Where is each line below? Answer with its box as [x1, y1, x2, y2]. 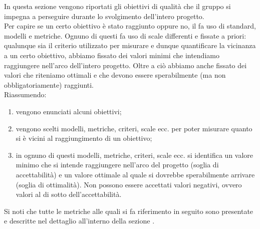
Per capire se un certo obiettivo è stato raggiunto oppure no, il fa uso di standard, [4, 21, 256, 31]
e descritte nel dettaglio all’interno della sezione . [4, 215, 155, 226]
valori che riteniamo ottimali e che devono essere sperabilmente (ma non [4, 70, 226, 80]
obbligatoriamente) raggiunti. [4, 79, 94, 90]
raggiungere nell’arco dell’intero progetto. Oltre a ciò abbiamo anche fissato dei [4, 60, 247, 70]
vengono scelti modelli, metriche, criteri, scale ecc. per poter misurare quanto [16, 123, 252, 133]
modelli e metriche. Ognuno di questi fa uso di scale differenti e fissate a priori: [4, 30, 246, 41]
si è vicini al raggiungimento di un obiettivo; [16, 133, 152, 143]
